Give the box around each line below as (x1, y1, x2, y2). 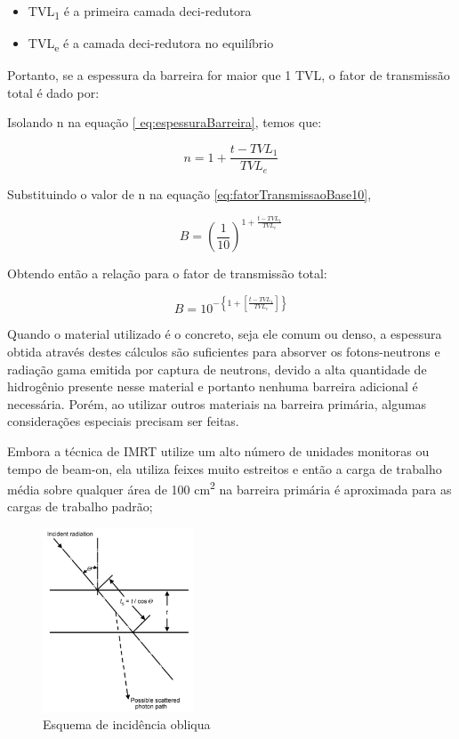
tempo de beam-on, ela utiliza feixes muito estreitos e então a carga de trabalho (7, 459, 442, 478)
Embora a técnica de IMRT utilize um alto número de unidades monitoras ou (7, 442, 430, 461)
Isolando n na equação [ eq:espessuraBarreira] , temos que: (7, 113, 322, 132)
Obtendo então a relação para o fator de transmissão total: (7, 264, 327, 283)
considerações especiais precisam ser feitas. (7, 412, 239, 430)
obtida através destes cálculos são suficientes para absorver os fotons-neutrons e (7, 342, 440, 361)
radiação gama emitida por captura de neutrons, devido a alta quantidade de (7, 359, 427, 378)
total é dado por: (7, 83, 100, 101)
